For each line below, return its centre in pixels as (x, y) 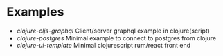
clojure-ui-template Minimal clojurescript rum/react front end (104, 45)
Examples (35, 12)
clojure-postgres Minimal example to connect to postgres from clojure (116, 38)
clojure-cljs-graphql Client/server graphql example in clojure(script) (113, 31)
